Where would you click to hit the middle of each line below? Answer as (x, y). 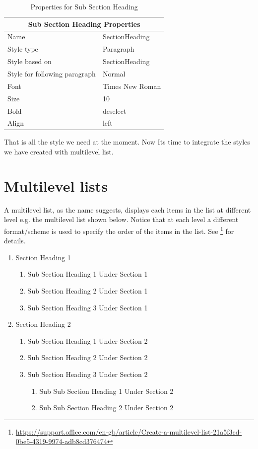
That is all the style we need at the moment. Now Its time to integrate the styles (127, 142)
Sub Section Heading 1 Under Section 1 (88, 274)
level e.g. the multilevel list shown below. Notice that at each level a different (121, 219)
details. (15, 241)
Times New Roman (132, 86)
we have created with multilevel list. (59, 152)
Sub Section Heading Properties (84, 24)
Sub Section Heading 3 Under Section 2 (88, 374)
